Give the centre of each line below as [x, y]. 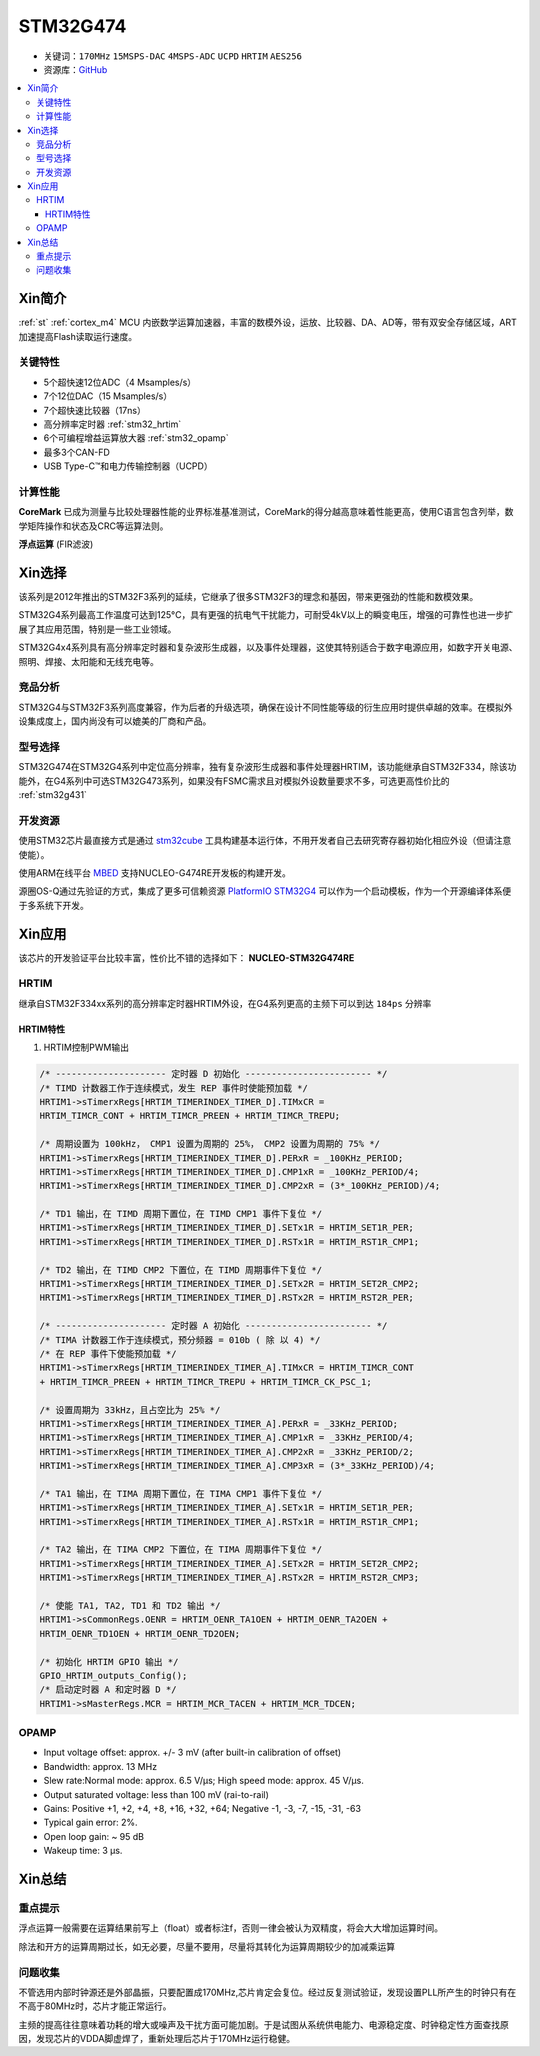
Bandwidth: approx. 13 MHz [100, 1766]
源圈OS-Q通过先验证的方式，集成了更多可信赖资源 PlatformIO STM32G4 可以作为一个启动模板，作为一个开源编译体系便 [265, 891]
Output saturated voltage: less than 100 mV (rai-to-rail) [156, 1794]
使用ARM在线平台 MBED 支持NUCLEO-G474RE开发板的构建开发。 [155, 872]
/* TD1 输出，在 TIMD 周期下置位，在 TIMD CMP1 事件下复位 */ [181, 1214]
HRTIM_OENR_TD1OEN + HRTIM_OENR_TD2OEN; [139, 1633]
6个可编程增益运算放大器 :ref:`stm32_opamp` [136, 438]
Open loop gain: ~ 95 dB [94, 1836]
